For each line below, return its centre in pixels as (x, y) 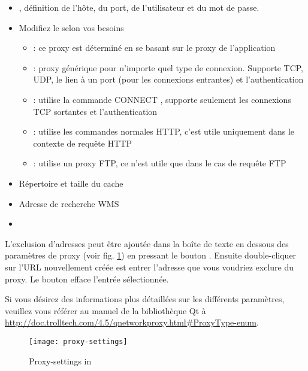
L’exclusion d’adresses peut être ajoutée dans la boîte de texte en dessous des (147, 243)
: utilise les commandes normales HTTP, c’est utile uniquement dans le (164, 131)
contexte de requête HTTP (82, 143)
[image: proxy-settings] (78, 341)
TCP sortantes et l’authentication (95, 111)
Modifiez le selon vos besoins (71, 27)
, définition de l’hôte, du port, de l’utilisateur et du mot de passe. (139, 7)
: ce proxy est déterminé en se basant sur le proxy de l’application (154, 48)
